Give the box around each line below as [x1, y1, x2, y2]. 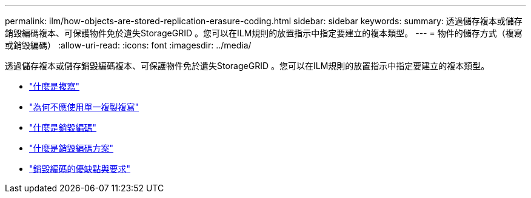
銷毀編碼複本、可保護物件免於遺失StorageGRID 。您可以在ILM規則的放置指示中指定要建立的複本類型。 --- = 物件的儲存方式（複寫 [5, 28, 523, 38]
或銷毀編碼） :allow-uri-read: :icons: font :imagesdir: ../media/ [5, 40, 252, 50]
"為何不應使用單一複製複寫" [29, 102, 139, 112]
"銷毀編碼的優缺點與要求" [29, 163, 131, 174]
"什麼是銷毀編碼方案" [29, 143, 114, 153]
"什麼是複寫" [29, 81, 80, 91]
